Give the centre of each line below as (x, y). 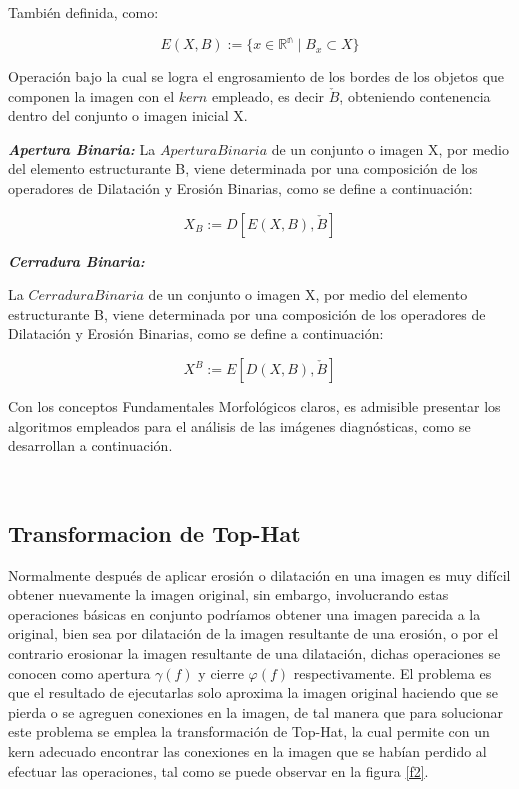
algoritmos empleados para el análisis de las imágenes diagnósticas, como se (239, 425)
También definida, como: (83, 12)
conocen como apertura (79, 672)
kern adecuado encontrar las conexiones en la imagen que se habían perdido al (247, 750)
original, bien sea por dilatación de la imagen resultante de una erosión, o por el (253, 633)
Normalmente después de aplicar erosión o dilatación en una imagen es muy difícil (259, 574)
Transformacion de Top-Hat (154, 532)
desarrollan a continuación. (90, 445)
